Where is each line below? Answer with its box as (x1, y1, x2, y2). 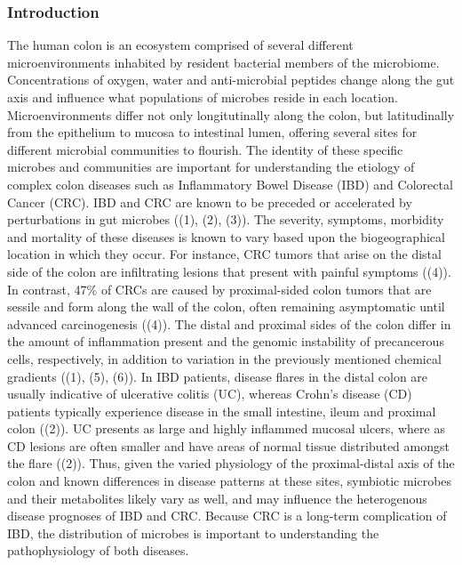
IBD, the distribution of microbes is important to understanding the (7, 523, 379, 542)
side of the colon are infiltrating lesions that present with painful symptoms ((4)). (7, 262, 451, 280)
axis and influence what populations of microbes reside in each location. (7, 88, 398, 106)
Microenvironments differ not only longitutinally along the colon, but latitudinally (7, 105, 455, 124)
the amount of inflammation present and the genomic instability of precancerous (7, 332, 444, 351)
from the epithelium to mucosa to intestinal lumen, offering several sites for (7, 123, 418, 141)
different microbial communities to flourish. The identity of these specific (7, 140, 403, 158)
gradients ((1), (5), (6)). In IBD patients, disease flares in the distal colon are (7, 367, 428, 385)
